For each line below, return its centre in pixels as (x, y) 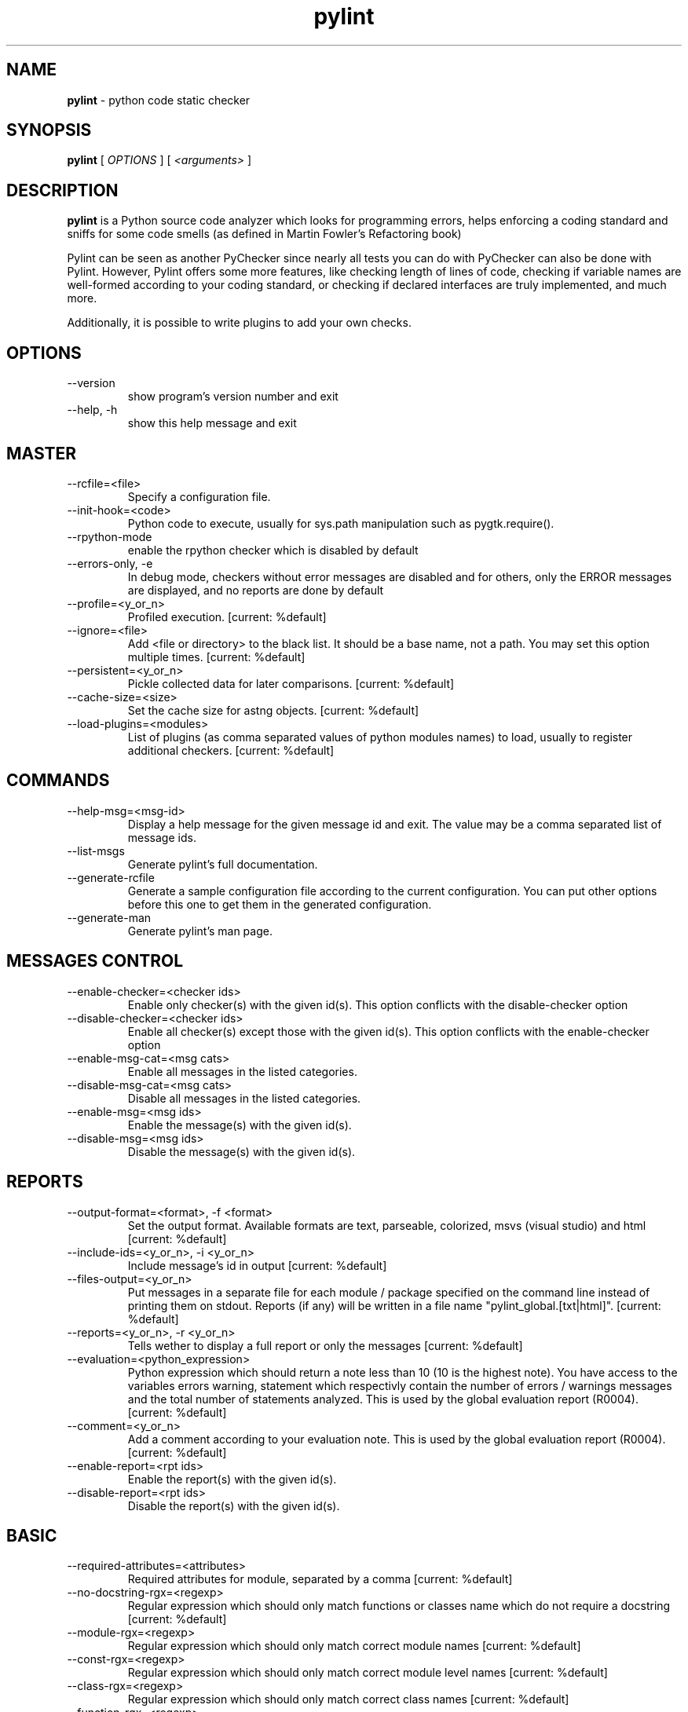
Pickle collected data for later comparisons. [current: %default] (291, 683)
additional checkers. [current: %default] (231, 750)
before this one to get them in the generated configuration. (280, 904)
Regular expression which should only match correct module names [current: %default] (354, 1646)
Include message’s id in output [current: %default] (257, 1265)
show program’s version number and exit (233, 397)
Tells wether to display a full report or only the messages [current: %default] (325, 1345)
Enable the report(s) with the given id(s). (232, 1479)
